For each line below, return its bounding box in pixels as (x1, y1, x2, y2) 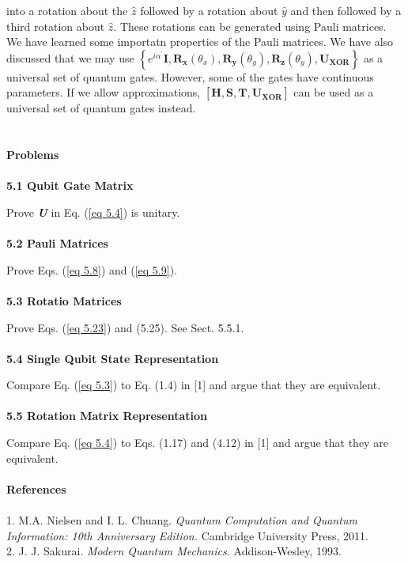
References (6, 480, 66, 497)
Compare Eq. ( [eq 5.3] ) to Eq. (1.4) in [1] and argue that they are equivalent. (6, 377, 381, 393)
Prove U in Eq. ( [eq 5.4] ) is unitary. (6, 203, 180, 220)
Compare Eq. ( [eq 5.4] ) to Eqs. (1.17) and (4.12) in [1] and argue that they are (6, 434, 388, 451)
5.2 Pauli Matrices (6, 235, 108, 252)
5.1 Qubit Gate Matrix (6, 177, 134, 194)
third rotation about (6, 17, 105, 34)
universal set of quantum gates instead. (6, 100, 196, 116)
